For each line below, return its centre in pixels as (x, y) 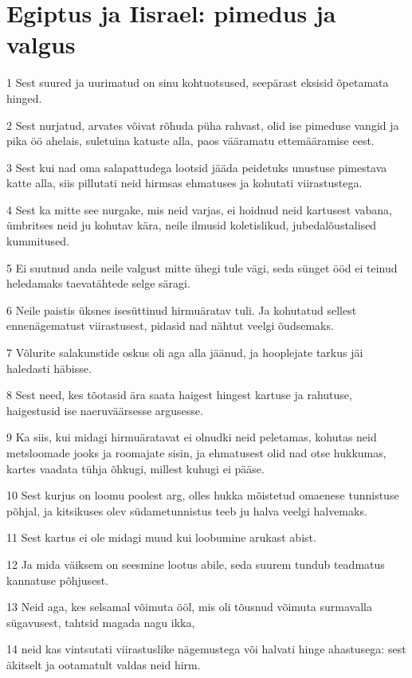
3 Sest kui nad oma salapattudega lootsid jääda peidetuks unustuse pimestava (197, 167)
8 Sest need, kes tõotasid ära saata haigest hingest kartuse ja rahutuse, (179, 395)
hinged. (24, 98)
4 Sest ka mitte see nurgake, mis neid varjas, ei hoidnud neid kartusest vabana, (199, 209)
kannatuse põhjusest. (58, 580)
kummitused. (38, 241)
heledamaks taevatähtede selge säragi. (98, 283)
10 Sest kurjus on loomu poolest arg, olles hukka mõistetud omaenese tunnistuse (203, 495)
